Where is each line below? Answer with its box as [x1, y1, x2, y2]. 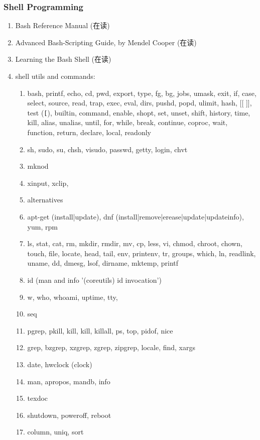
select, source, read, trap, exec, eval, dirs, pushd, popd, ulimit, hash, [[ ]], [27, 97, 252, 108]
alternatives [27, 194, 63, 205]
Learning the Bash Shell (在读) [15, 54, 111, 64]
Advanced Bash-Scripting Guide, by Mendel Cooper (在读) [15, 37, 197, 47]
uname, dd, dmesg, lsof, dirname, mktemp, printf [27, 258, 179, 268]
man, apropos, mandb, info [27, 376, 110, 386]
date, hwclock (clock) [27, 359, 92, 369]
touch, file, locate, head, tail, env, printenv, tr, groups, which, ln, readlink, [27, 248, 256, 258]
